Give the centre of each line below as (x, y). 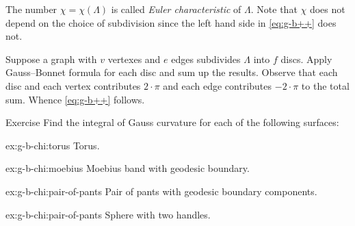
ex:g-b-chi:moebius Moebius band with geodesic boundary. (128, 168)
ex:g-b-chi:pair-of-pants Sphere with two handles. (108, 214)
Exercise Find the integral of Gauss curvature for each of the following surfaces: (172, 122)
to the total (325, 85)
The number (31, 9)
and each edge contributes (218, 85)
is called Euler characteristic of (176, 9)
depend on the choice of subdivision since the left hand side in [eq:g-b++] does (171, 22)
